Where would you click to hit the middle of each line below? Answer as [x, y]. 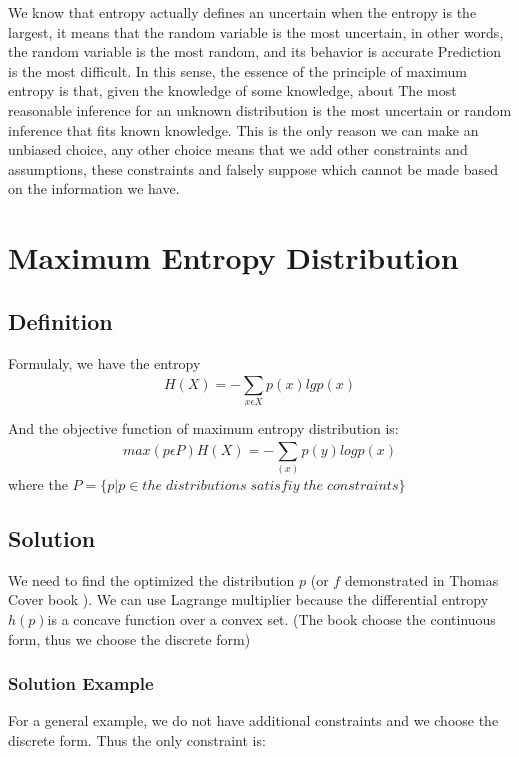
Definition [60, 320]
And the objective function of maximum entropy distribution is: [203, 428]
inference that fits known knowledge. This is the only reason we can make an [243, 129]
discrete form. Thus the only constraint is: [137, 739]
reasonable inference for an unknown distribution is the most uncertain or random [260, 109]
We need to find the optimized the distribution [151, 579]
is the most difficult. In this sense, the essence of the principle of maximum [238, 70]
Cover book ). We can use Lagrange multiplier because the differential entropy [248, 599]
